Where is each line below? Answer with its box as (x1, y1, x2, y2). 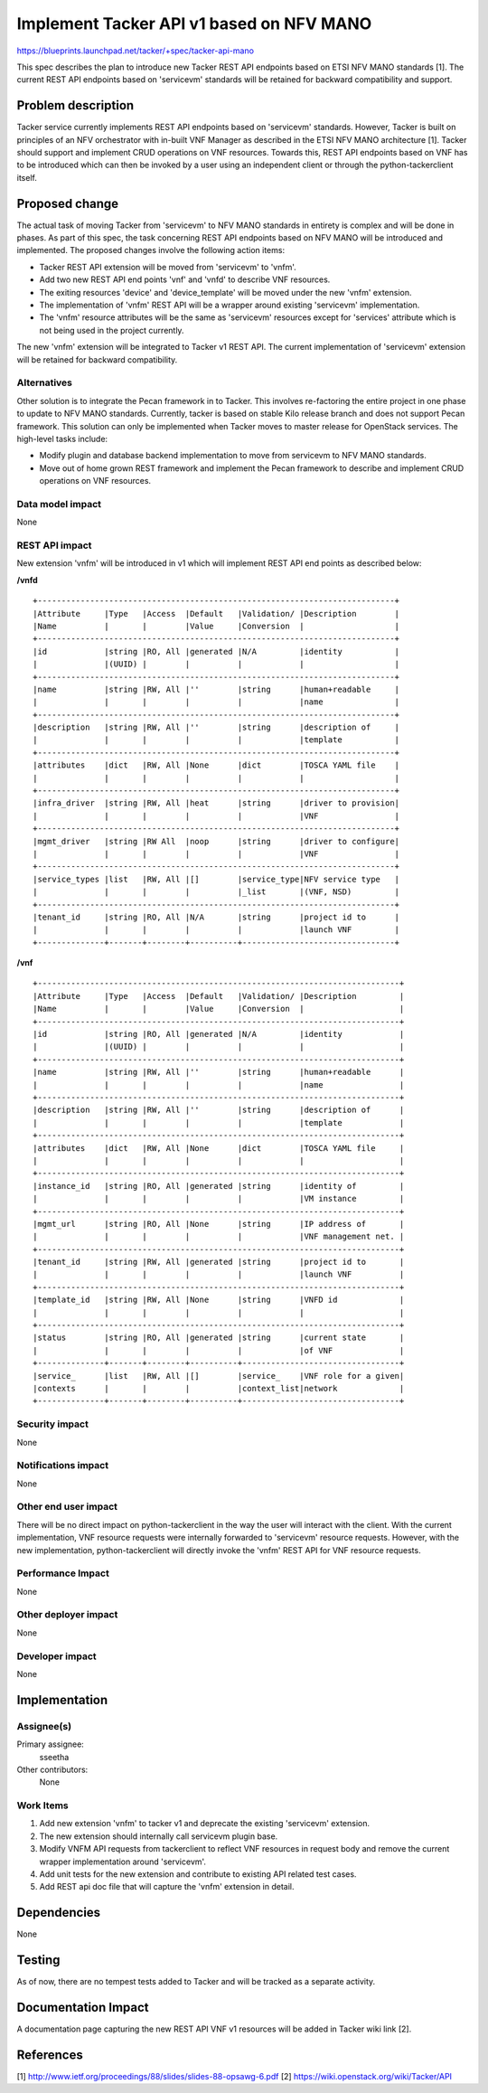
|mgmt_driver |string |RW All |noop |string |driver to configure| (33, 836, 400, 846)
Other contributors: (16, 1764, 89, 1775)
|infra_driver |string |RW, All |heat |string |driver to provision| (33, 798, 400, 808)
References (16, 2047, 83, 2062)
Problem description (16, 98, 135, 113)
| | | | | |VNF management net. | (33, 1231, 405, 1242)
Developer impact (16, 1650, 97, 1663)
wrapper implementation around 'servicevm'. (39, 1856, 207, 1867)
